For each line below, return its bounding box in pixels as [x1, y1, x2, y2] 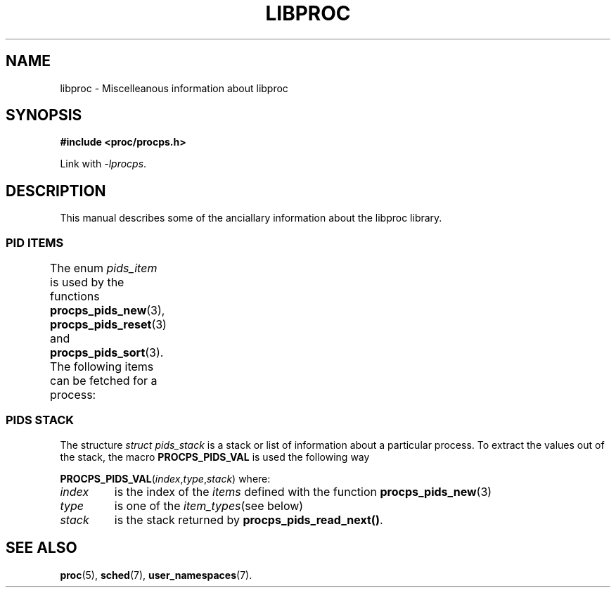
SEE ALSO [6, 539, 77, 557]
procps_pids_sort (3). [50, 345, 164, 360]
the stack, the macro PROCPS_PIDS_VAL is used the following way [60, 450, 370, 463]
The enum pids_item [50, 261, 158, 276]
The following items [50, 359, 154, 374]
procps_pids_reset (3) [50, 317, 167, 332]
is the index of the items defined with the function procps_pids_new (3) [114, 484, 492, 499]
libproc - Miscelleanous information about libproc [60, 82, 288, 94]
